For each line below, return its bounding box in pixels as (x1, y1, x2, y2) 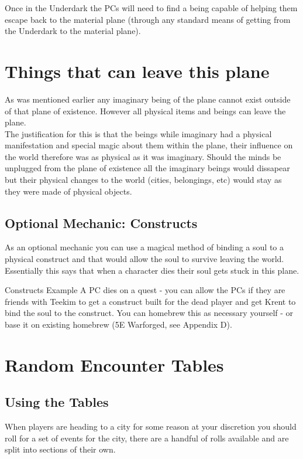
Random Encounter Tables (5, 352, 224, 376)
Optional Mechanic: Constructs (5, 213, 198, 232)
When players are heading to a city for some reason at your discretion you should (5, 420, 297, 433)
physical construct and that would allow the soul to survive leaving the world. (5, 253, 284, 265)
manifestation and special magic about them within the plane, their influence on (5, 139, 293, 151)
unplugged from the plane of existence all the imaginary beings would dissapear (5, 162, 290, 174)
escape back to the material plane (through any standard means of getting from (5, 13, 291, 25)
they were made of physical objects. (5, 185, 132, 197)
